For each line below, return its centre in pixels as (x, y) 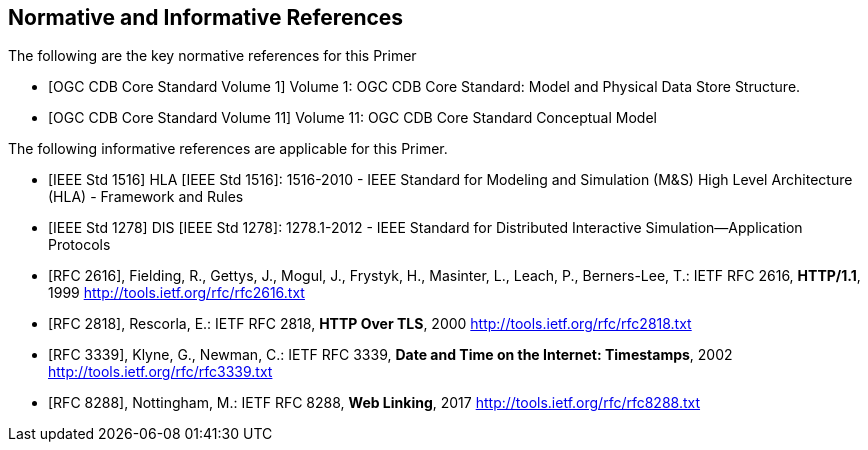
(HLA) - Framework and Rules (146, 197)
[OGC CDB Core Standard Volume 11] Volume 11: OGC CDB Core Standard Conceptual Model (352, 118)
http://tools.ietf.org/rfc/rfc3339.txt (160, 372)
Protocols (79, 245)
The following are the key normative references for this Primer (212, 56)
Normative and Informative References (206, 17)
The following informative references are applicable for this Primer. (228, 149)
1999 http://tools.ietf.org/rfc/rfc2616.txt (176, 293)
